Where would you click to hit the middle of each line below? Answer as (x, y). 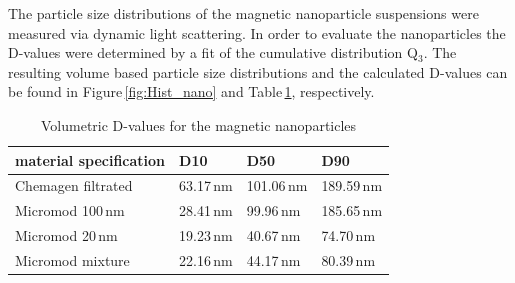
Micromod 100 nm (70, 210)
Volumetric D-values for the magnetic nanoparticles (198, 124)
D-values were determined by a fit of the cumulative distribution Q (213, 52)
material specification (90, 159)
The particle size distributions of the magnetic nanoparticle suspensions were (243, 13)
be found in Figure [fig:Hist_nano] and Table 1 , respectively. (191, 91)
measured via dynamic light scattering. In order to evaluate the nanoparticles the (257, 32)
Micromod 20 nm (66, 235)
